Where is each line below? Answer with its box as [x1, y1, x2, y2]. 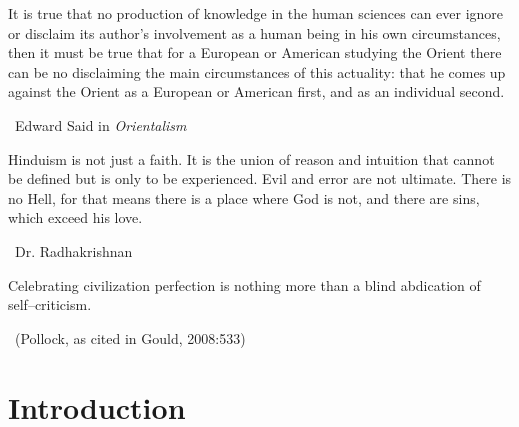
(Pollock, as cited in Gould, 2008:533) [14, 327, 246, 348]
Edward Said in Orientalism [14, 114, 187, 135]
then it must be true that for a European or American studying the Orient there [8, 42, 502, 63]
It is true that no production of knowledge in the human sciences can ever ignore [8, 3, 504, 23]
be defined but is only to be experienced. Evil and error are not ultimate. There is [8, 168, 512, 189]
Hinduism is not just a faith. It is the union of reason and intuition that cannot [8, 148, 495, 169]
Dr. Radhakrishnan [14, 240, 133, 261]
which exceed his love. [8, 207, 143, 228]
